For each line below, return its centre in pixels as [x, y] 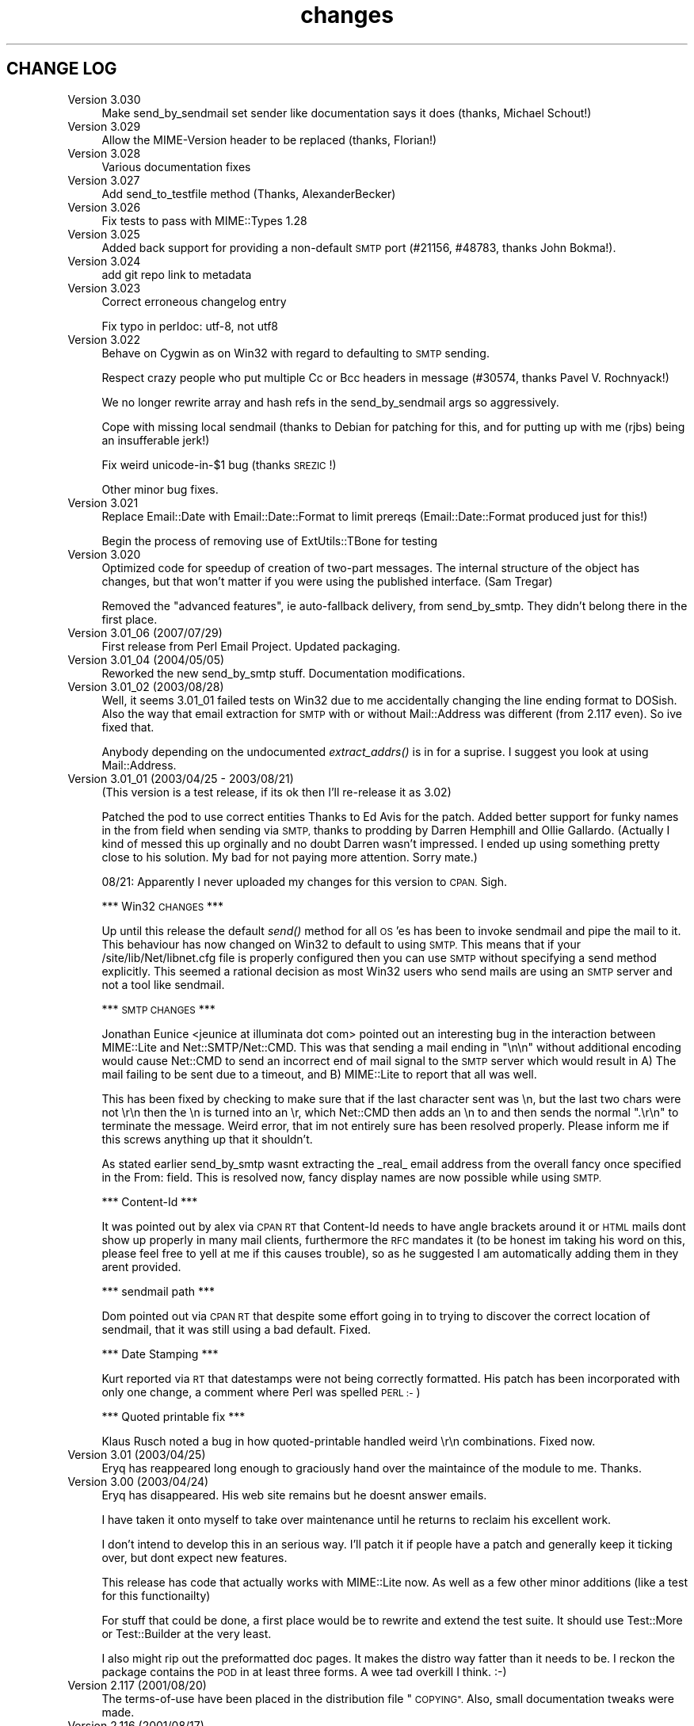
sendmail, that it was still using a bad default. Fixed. [236, 1329]
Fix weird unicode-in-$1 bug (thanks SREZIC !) [219, 464]
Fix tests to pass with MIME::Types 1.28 [204, 220]
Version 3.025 [104, 234]
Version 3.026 [104, 207]
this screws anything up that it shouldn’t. [207, 1139]
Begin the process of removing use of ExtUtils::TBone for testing [270, 540]
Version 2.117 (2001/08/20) [137, 1685]
